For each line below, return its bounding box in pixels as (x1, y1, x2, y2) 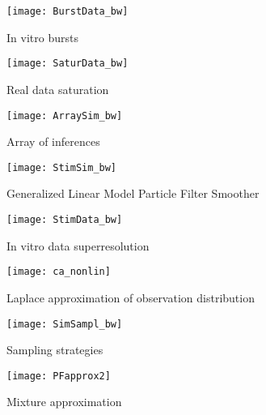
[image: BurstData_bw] (6, 6, 129, 17)
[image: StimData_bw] (6, 214, 123, 225)
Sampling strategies (6, 341, 103, 358)
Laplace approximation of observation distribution (6, 289, 255, 306)
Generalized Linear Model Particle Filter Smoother (6, 185, 260, 202)
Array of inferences (6, 133, 100, 150)
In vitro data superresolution (6, 237, 150, 254)
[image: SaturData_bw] (6, 58, 129, 70)
